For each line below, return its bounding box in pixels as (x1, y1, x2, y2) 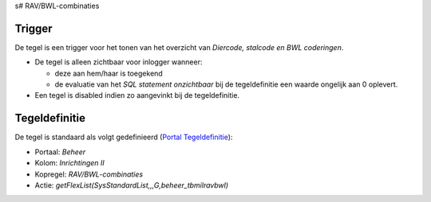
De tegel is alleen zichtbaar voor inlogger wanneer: (34, 57, 203, 67)
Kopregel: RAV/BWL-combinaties (34, 169, 144, 179)
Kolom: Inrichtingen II (34, 158, 105, 168)
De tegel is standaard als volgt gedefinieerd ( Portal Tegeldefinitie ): (14, 132, 233, 142)
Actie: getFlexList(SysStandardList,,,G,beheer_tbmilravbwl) (34, 180, 229, 190)
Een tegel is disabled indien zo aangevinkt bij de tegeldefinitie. (34, 91, 239, 100)
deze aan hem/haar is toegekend (54, 68, 163, 78)
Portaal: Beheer (34, 147, 86, 157)
